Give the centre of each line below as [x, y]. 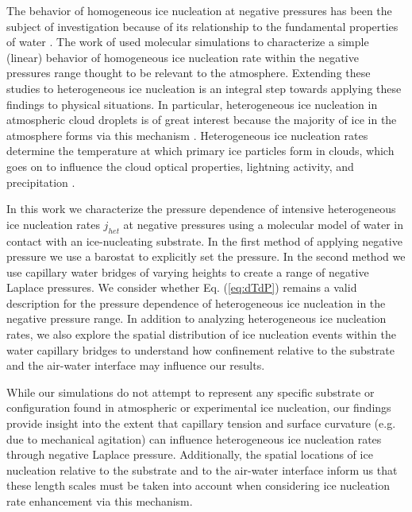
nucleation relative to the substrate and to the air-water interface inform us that [202, 469]
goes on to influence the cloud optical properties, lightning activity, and [180, 166]
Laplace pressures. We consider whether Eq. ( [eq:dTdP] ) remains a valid [182, 287]
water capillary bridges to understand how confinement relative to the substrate [200, 349]
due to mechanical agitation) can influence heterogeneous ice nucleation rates [194, 438]
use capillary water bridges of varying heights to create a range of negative [188, 272]
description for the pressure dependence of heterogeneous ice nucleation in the [196, 303]
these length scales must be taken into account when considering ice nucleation [198, 485]
